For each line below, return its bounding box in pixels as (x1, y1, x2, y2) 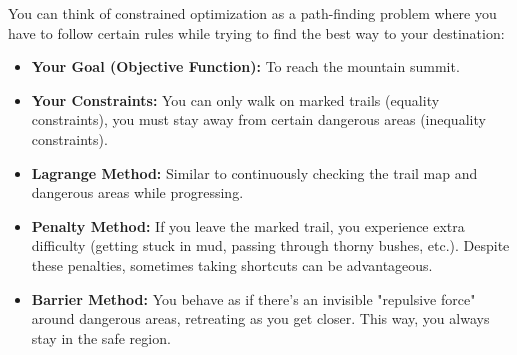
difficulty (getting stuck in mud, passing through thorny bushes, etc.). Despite (31, 235, 510, 256)
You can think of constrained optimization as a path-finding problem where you (8, 3, 497, 23)
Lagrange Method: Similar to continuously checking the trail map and (31, 162, 478, 183)
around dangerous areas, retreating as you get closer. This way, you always (31, 308, 490, 329)
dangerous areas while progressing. (31, 182, 244, 203)
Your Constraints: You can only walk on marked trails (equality (31, 89, 440, 110)
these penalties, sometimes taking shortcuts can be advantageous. (31, 254, 433, 275)
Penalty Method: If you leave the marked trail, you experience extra (31, 215, 465, 236)
